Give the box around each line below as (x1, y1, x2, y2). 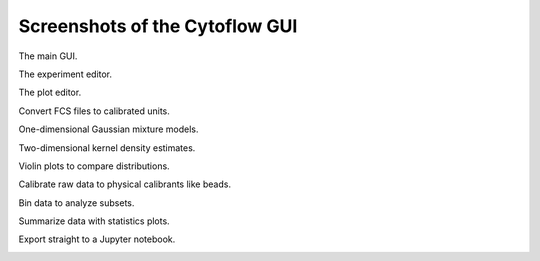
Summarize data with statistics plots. (18, 215, 170, 227)
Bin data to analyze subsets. (18, 196, 135, 209)
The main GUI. (18, 50, 78, 62)
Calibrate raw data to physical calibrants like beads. (18, 178, 232, 190)
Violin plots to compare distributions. (18, 160, 170, 172)
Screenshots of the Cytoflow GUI (18, 15, 298, 37)
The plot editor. (18, 86, 82, 99)
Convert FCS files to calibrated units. (18, 105, 170, 117)
